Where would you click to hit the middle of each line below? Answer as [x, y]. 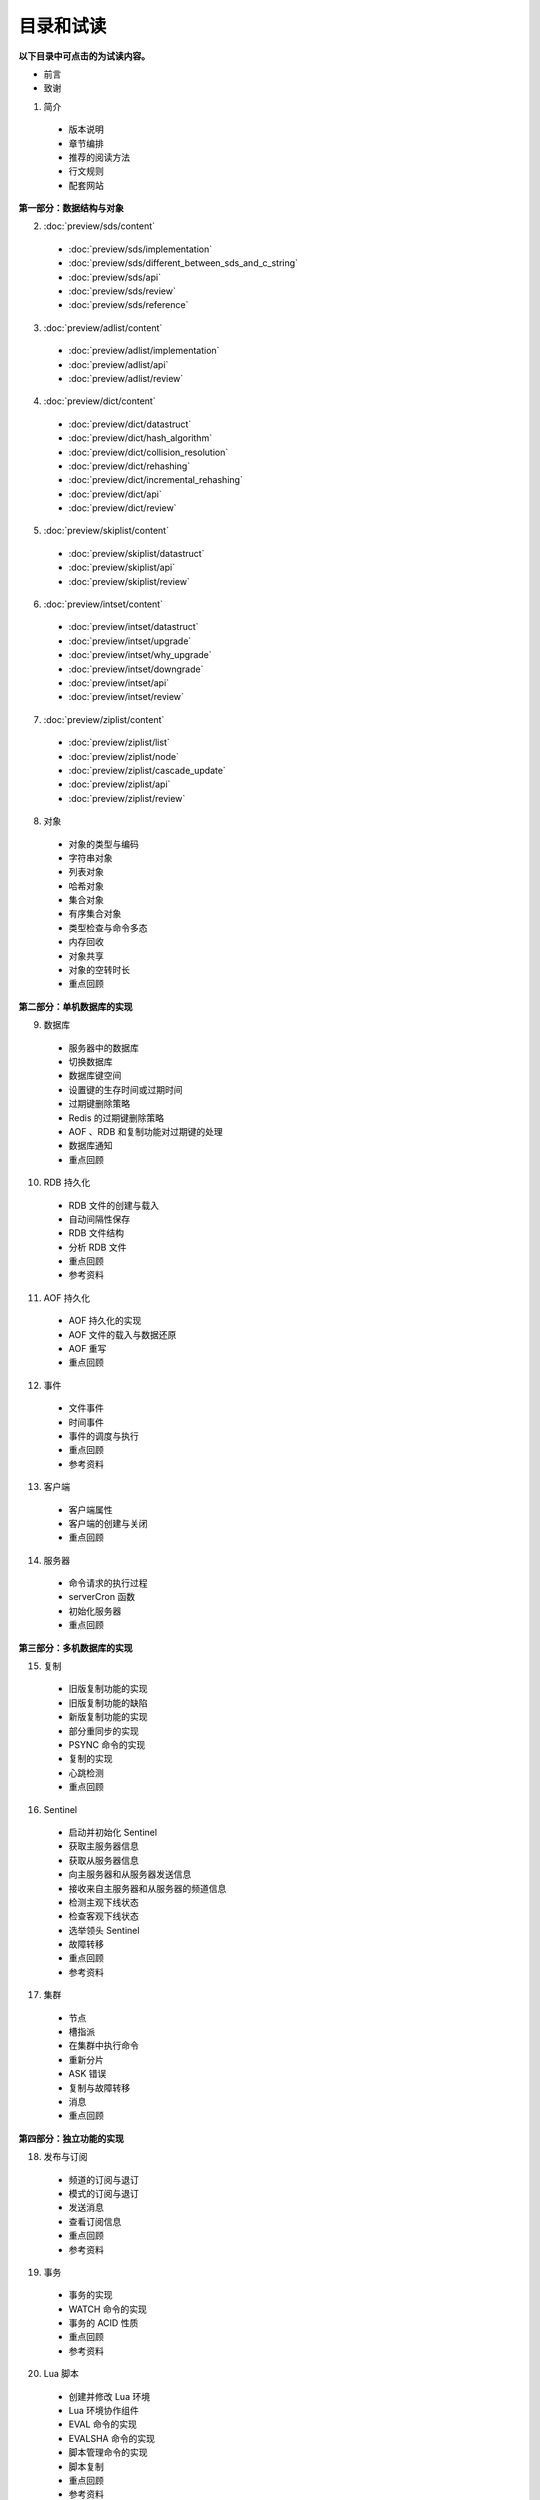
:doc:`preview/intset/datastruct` [133, 627]
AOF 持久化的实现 [105, 1321]
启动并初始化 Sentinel [113, 1832]
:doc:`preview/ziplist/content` [104, 719]
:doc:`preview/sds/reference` [128, 305]
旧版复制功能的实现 [108, 1689]
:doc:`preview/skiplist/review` [129, 581]
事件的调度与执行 [103, 1436]
